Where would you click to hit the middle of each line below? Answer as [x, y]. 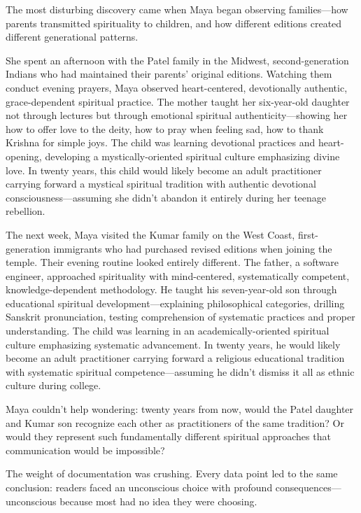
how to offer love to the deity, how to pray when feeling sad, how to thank [165, 128]
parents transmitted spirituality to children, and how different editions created [174, 23]
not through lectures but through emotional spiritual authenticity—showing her [177, 115]
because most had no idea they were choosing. [158, 501]
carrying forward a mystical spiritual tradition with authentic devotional [161, 184]
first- [308, 234]
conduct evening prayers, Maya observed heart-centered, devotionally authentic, [177, 87]
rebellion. [26, 211]
